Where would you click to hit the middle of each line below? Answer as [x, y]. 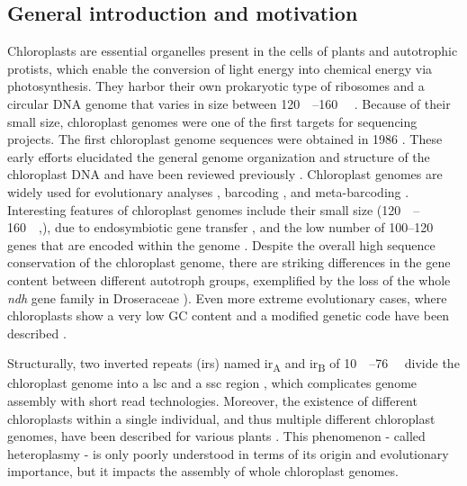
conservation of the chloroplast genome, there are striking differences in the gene [229, 262]
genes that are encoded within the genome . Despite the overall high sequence [221, 244]
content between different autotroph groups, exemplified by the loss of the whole [229, 279]
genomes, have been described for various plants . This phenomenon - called [216, 436]
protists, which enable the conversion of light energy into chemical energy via [220, 68]
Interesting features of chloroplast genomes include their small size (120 [204, 209]
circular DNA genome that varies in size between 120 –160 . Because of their [229, 103]
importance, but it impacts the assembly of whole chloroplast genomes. [203, 471]
